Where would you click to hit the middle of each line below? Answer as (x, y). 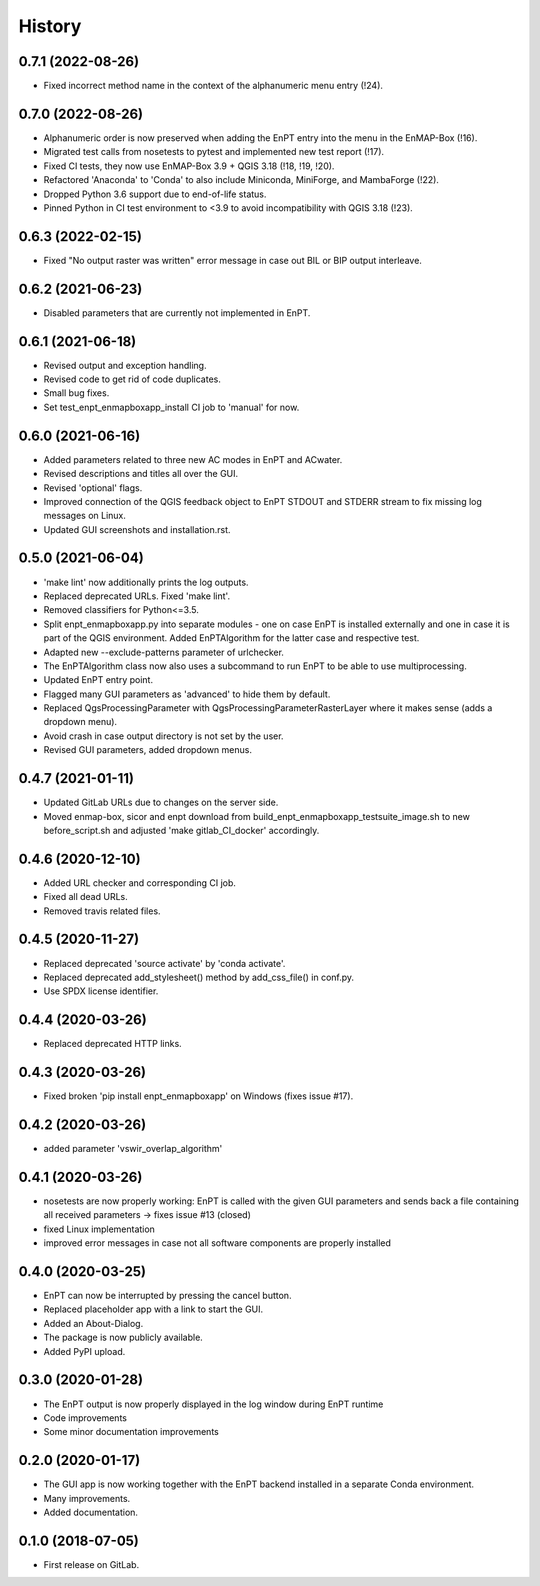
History (50, 26)
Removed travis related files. (102, 911)
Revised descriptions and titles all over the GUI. (141, 474)
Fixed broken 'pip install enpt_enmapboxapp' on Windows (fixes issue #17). (198, 1096)
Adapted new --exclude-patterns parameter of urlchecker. (164, 652)
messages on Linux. (85, 516)
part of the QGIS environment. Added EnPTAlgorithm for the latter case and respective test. (231, 638)
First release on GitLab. (91, 1564)
